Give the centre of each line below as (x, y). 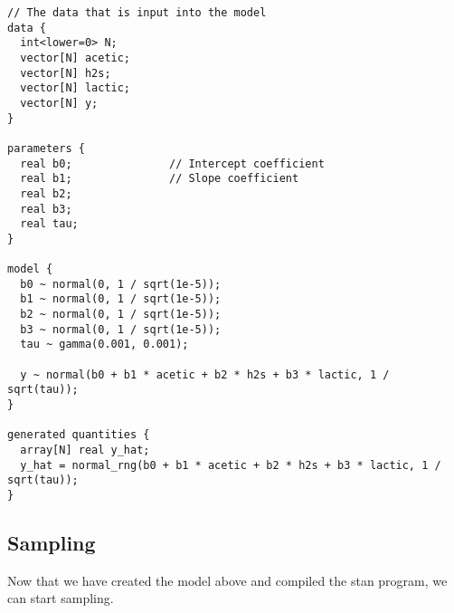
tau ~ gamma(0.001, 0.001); (104, 345)
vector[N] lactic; (76, 88)
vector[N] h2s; (66, 73)
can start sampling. (61, 598)
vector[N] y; (59, 103)
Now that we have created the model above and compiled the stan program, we (227, 580)
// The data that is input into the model (137, 13)
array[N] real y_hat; (85, 450)
